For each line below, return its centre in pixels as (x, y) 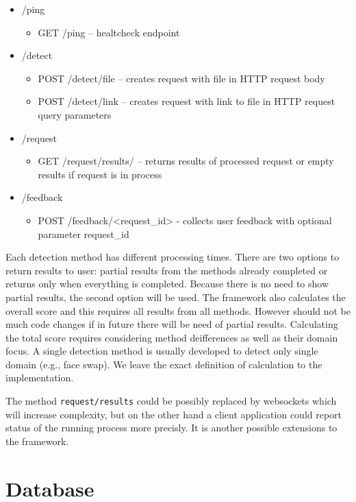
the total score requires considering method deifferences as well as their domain (172, 337)
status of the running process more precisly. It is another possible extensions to (171, 428)
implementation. (40, 378)
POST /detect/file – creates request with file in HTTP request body (181, 78)
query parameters (75, 114)
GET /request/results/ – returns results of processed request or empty (186, 161)
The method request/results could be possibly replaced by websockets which (171, 401)
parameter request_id (84, 234)
